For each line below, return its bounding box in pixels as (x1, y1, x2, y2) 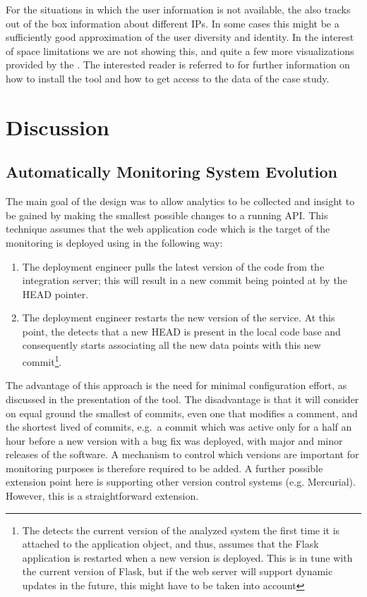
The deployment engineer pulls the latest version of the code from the (22, 259, 325, 273)
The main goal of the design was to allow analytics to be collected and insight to (6, 194, 355, 209)
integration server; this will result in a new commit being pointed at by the (22, 273, 347, 288)
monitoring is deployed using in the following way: (6, 235, 223, 250)
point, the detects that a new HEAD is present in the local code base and (22, 324, 341, 338)
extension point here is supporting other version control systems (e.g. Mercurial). (6, 474, 356, 489)
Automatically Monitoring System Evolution (6, 161, 337, 183)
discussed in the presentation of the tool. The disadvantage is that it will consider (6, 391, 359, 406)
